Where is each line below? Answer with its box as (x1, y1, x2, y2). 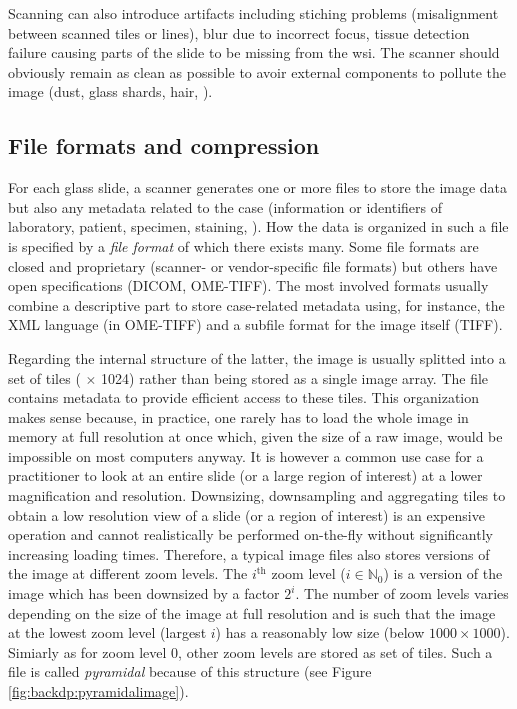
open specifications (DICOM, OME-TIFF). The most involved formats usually (8, 275, 489, 296)
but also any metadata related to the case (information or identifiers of (8, 196, 442, 217)
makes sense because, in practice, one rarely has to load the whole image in (8, 406, 469, 427)
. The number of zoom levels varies (295, 583, 509, 604)
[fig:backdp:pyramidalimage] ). (8, 681, 189, 702)
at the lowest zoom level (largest (8, 622, 207, 643)
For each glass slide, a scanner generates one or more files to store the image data (8, 177, 508, 198)
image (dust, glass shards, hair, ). (8, 81, 213, 102)
